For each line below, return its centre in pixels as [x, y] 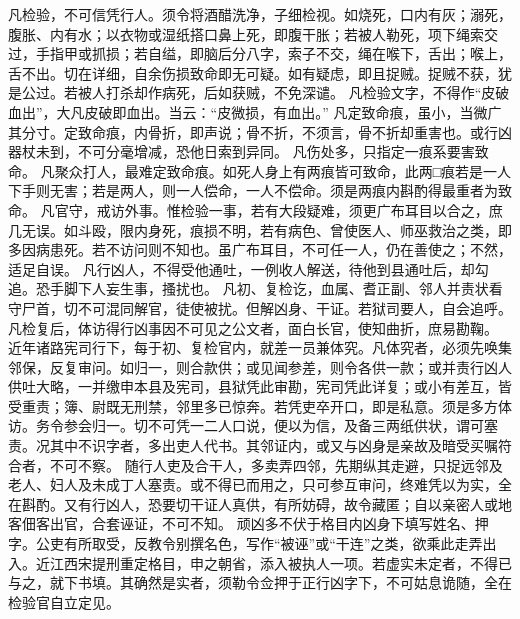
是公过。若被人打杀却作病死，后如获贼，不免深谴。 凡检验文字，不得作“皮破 [259, 92]
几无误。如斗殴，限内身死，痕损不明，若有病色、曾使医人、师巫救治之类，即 [260, 229]
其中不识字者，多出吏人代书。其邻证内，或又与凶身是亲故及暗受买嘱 [273, 445]
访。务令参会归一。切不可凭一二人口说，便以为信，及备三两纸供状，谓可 [246, 425]
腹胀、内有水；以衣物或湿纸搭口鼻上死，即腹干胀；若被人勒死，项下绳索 [246, 33]
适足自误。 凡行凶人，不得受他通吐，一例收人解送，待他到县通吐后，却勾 [248, 268]
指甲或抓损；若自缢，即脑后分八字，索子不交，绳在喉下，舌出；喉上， [280, 53]
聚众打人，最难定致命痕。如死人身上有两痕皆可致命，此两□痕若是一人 [283, 170]
